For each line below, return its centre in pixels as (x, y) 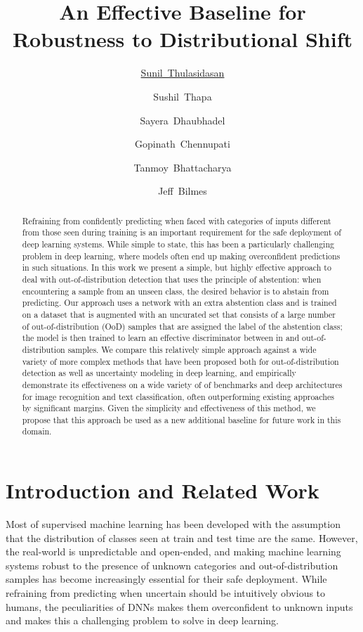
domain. (37, 431)
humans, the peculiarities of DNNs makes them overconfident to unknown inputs (179, 606)
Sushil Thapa (183, 96)
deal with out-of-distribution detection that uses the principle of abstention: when (172, 279)
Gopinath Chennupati (183, 144)
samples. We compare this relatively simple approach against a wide (192, 349)
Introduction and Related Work (163, 490)
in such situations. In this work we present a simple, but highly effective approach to (177, 267)
